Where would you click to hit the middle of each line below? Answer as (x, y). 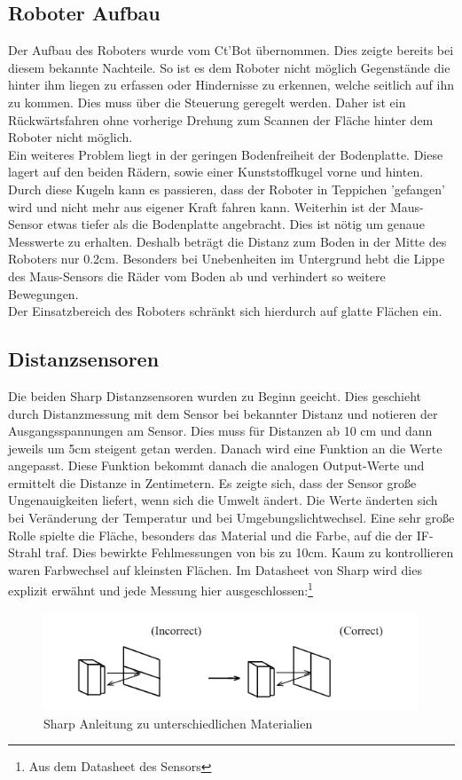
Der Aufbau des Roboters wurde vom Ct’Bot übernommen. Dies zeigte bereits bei (231, 50)
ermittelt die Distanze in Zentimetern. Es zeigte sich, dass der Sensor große (212, 482)
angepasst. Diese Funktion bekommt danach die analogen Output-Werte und (216, 465)
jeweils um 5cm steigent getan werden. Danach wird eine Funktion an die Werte (225, 448)
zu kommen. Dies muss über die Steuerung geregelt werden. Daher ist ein (207, 102)
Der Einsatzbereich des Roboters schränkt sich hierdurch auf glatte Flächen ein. (225, 311)
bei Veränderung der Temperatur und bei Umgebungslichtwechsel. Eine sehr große (231, 518)
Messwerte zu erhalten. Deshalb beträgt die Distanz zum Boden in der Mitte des (227, 241)
